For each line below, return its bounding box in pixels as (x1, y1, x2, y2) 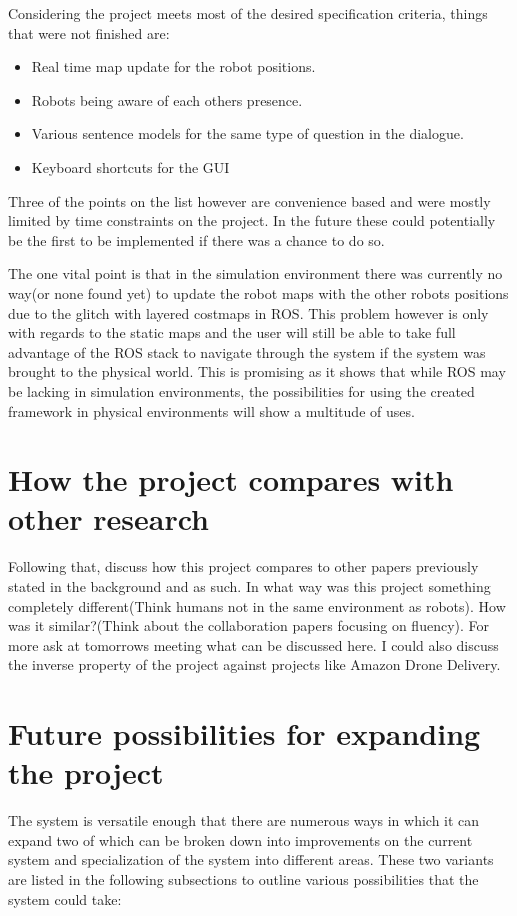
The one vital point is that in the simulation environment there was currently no (8, 263, 503, 284)
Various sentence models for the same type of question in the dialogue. (31, 123, 464, 144)
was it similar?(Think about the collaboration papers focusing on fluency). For (8, 615, 489, 636)
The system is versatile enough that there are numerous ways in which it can (8, 810, 480, 831)
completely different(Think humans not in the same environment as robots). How (8, 595, 506, 616)
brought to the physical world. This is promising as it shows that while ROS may (8, 361, 506, 382)
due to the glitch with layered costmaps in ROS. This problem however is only (8, 302, 489, 323)
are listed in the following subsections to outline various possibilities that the (8, 869, 479, 890)
